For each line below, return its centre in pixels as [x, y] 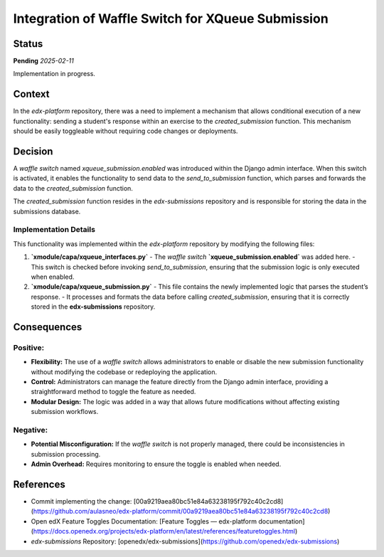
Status [28, 44]
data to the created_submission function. [73, 188]
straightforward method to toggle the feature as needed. [113, 392]
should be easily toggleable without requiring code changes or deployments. [126, 131]
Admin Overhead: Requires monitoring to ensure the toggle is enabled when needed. [156, 464]
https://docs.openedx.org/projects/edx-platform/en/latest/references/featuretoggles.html [164, 531]
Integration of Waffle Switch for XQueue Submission [171, 18]
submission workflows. [65, 412]
